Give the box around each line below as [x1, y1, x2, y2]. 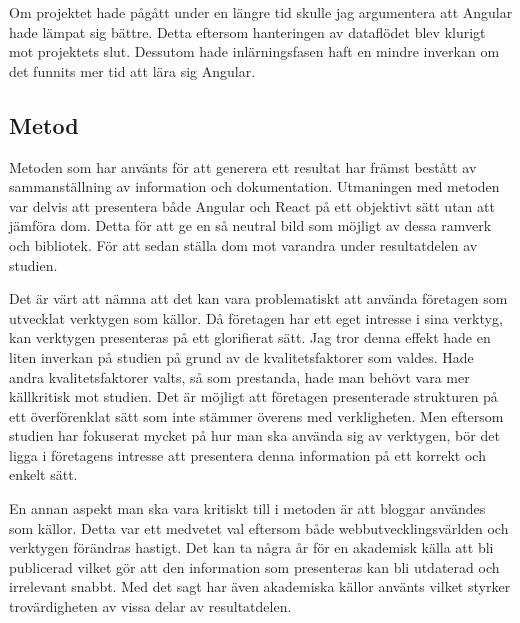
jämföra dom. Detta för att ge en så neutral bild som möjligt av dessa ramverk [9, 215, 492, 236]
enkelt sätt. [9, 464, 78, 485]
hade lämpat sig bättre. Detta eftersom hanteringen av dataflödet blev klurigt [9, 21, 486, 42]
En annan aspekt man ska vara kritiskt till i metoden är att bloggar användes [9, 498, 486, 519]
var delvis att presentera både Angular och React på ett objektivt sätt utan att [9, 195, 495, 216]
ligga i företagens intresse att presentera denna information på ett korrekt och [9, 444, 486, 465]
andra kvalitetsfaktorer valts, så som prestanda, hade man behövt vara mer [9, 366, 470, 387]
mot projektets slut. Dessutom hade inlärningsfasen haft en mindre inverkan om [9, 41, 500, 62]
